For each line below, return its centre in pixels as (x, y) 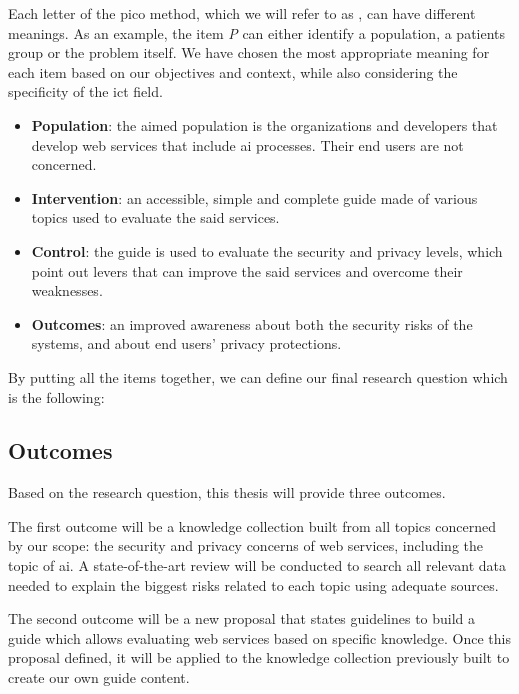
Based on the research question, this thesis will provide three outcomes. (227, 492)
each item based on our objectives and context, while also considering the (233, 71)
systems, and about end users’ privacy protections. (186, 343)
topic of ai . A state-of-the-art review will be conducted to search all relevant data (257, 565)
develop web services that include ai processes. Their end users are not (247, 144)
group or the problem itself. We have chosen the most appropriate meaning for (249, 52)
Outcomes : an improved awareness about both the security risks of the (252, 323)
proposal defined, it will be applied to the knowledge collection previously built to (259, 657)
